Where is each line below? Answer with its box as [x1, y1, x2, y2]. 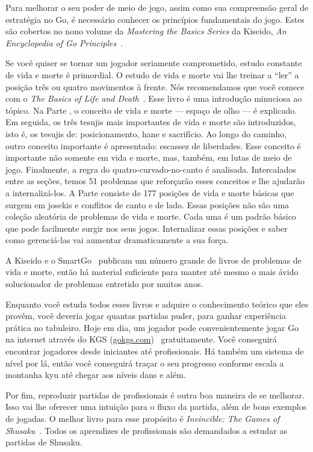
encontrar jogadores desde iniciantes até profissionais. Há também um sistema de [5, 345, 304, 358]
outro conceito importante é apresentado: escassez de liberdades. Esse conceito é [5, 139, 301, 152]
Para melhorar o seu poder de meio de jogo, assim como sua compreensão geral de [5, 1, 309, 13]
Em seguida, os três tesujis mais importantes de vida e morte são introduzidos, [5, 116, 296, 128]
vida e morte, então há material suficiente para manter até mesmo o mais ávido [5, 265, 299, 278]
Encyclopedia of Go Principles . [5, 36, 123, 49]
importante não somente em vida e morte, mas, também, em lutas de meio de [5, 151, 292, 164]
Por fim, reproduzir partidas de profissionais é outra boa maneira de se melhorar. [5, 388, 305, 401]
